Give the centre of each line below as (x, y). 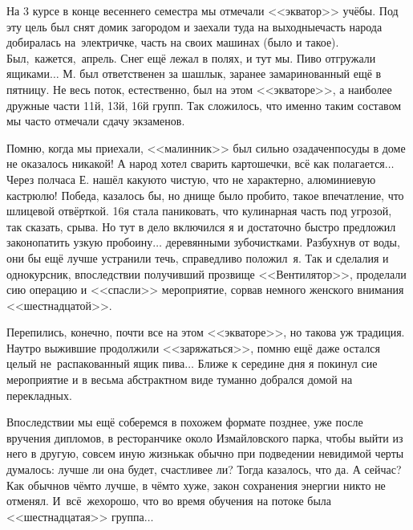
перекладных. (39, 395)
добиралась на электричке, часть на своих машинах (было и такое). (173, 42)
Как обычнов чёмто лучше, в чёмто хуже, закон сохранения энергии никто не (196, 485)
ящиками (28, 73)
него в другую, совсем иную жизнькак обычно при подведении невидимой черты (205, 453)
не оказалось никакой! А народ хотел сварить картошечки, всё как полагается (196, 163)
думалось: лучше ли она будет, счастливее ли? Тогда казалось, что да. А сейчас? (204, 469)
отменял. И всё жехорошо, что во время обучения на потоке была (169, 501)
